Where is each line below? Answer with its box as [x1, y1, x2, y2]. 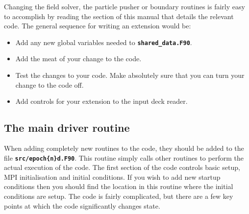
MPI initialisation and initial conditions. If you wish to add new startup [4, 171, 221, 182]
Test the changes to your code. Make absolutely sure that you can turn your [15, 70, 245, 80]
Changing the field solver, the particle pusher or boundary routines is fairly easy [4, 1, 245, 11]
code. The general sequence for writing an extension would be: [4, 21, 191, 31]
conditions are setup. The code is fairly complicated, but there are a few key [4, 191, 233, 201]
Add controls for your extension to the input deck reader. [15, 96, 188, 106]
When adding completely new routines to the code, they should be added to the [4, 143, 244, 153]
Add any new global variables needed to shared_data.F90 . [15, 37, 192, 47]
